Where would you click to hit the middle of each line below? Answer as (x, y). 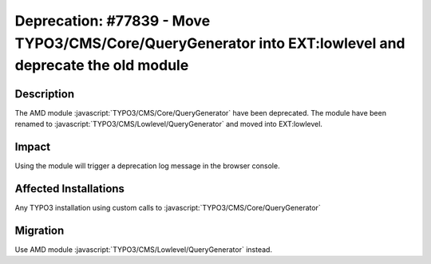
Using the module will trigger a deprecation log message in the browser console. (147, 165)
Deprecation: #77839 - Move (113, 21)
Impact (33, 146)
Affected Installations (70, 189)
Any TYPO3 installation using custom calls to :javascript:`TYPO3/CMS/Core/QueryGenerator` (168, 207)
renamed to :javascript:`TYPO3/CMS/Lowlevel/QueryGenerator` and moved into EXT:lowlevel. (169, 124)
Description (45, 94)
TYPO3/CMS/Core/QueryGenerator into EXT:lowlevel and (210, 43)
